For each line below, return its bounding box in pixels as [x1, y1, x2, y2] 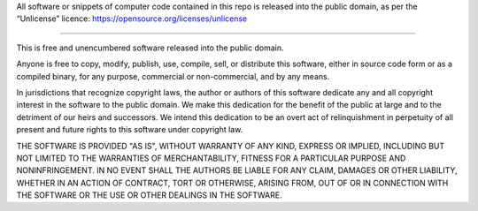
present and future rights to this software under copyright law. [16, 124, 243, 135]
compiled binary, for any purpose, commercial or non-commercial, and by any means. [16, 71, 330, 81]
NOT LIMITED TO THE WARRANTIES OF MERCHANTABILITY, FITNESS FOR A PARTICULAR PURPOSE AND [16, 153, 406, 163]
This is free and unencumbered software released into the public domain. [16, 42, 284, 53]
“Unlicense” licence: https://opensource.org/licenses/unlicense [16, 13, 248, 24]
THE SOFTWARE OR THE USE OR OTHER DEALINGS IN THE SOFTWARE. [16, 190, 282, 200]
